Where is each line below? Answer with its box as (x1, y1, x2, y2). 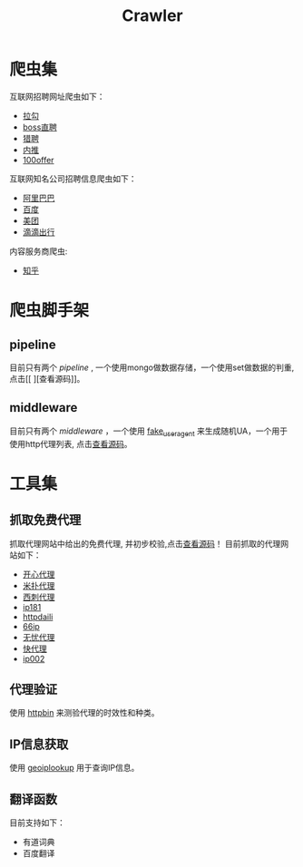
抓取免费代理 (9, 512, 82, 528)
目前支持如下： (9, 817, 65, 828)
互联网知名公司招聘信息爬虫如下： (9, 173, 137, 184)
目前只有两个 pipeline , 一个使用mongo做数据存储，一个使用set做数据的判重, (9, 362, 295, 373)
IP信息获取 (9, 736, 69, 752)
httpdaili (22, 611, 54, 622)
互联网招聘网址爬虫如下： (9, 91, 105, 102)
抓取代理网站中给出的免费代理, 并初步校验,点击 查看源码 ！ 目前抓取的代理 (9, 538, 281, 549)
